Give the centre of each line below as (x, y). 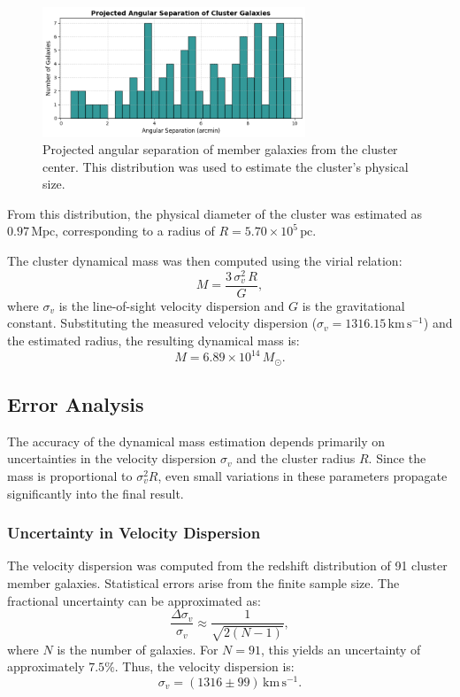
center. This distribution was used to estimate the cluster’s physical (226, 166)
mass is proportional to (70, 475)
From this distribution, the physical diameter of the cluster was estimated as (215, 213)
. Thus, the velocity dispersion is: (204, 666)
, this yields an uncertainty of (341, 649)
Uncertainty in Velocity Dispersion (134, 533)
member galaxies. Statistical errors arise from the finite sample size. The (203, 582)
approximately (46, 666)
